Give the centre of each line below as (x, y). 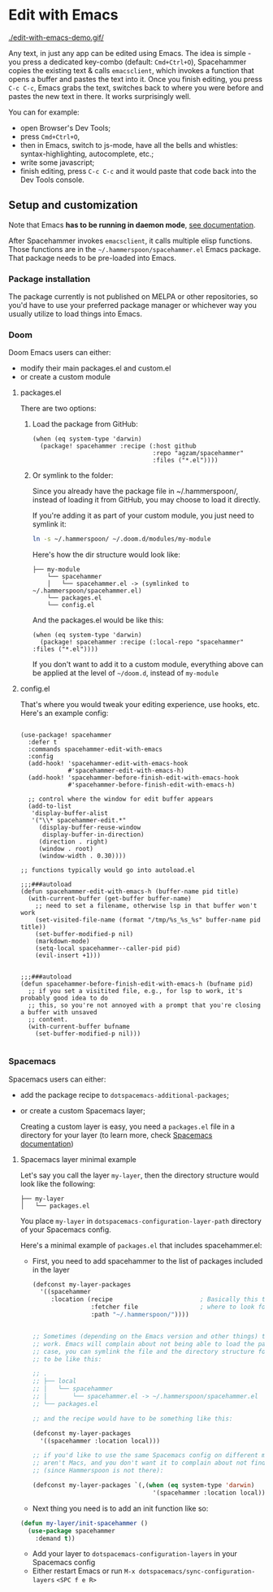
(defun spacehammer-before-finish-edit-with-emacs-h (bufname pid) (136, 984)
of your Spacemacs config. (65, 1230)
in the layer (51, 1269)
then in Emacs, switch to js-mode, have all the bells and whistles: (129, 145)
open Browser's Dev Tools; (65, 128)
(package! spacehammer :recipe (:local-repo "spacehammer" (141, 642)
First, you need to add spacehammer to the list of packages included (147, 1260)
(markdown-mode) (63, 941)
